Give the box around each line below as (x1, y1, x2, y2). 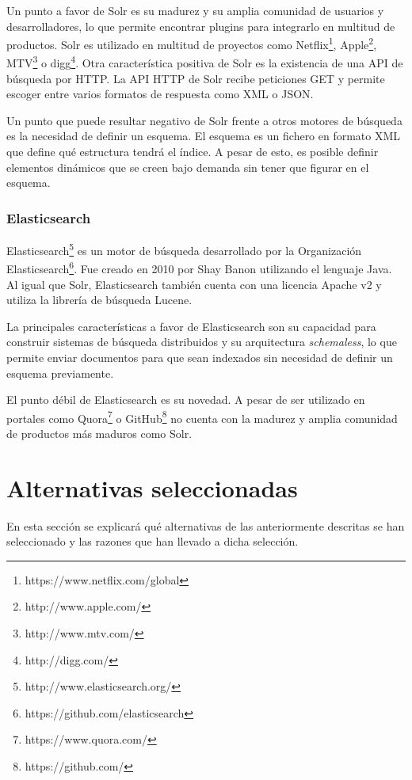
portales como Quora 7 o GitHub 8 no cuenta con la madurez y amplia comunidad (6, 407, 398, 426)
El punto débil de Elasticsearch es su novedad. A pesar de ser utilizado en (6, 391, 365, 408)
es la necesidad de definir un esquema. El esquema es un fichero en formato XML (6, 127, 401, 144)
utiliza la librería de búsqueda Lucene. (6, 291, 193, 308)
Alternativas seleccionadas (6, 471, 298, 504)
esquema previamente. (6, 364, 114, 381)
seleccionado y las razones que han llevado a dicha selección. (6, 533, 299, 550)
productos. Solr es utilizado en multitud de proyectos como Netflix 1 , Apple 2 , (6, 34, 377, 52)
